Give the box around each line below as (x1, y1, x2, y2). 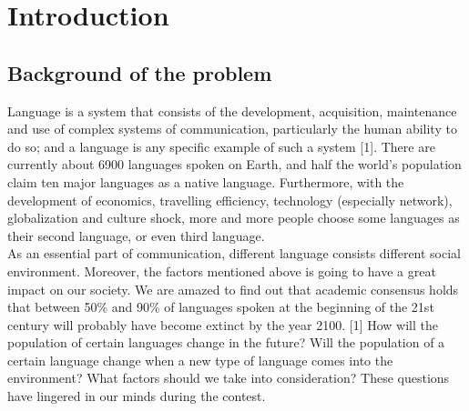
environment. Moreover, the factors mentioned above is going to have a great (7, 261, 436, 280)
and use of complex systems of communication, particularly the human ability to (7, 119, 457, 138)
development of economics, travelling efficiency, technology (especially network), (7, 190, 453, 209)
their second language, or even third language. (7, 226, 265, 245)
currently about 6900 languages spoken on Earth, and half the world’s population (7, 155, 462, 174)
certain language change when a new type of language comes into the (7, 350, 393, 369)
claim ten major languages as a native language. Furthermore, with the (7, 172, 404, 191)
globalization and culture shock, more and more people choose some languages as (7, 208, 460, 227)
